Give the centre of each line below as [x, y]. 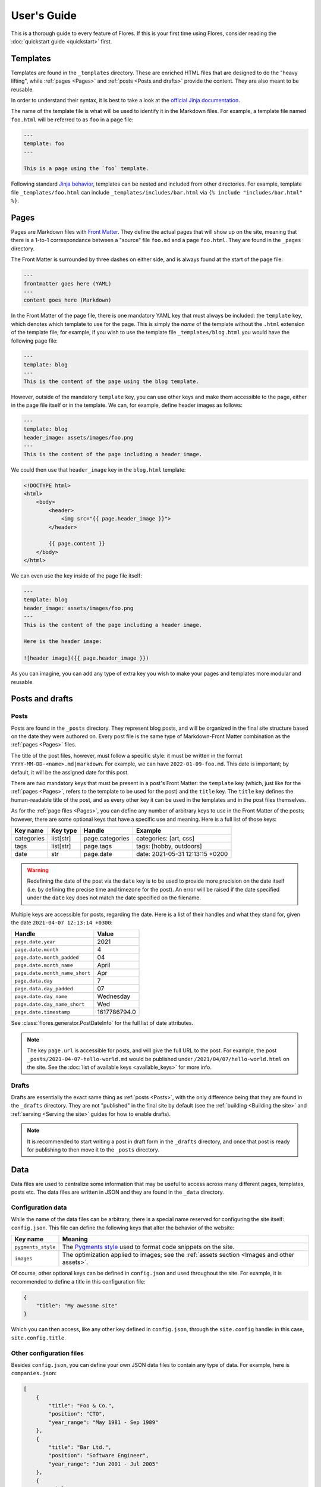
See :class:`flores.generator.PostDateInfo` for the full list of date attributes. [102, 1023]
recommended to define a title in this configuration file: [78, 1281]
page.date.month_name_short [53, 973]
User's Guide [44, 15]
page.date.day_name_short [50, 1004]
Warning [38, 870]
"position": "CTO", [77, 1414]
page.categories [107, 838]
